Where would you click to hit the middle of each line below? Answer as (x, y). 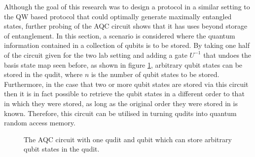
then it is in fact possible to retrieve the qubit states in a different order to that (124, 94)
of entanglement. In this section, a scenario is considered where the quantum (120, 35)
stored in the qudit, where (43, 74)
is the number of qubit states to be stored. (155, 74)
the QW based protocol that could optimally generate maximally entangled (118, 16)
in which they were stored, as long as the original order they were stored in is (121, 103)
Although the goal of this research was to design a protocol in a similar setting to (127, 6)
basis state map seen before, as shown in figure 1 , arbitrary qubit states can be (123, 64)
